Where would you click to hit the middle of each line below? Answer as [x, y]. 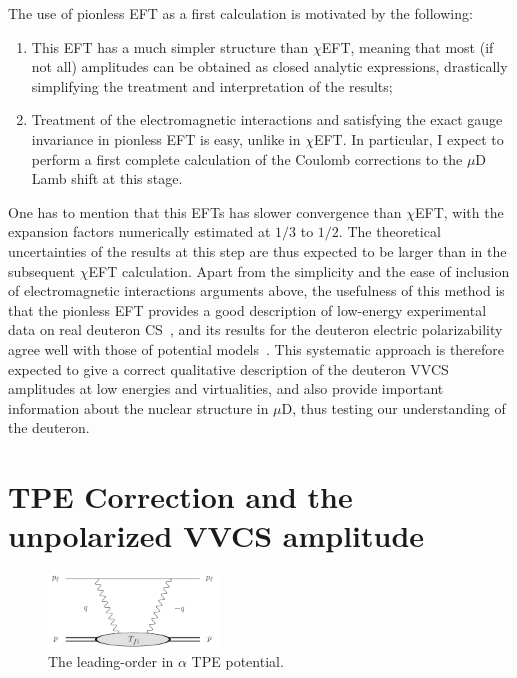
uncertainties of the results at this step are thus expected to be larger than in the [257, 250]
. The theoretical [389, 231]
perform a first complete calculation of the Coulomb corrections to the [247, 158]
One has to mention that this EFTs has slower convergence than [205, 211]
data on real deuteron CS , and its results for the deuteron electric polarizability [255, 329]
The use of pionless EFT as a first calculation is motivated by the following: [240, 13]
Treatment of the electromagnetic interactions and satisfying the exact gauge [267, 119]
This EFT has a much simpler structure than [170, 46]
